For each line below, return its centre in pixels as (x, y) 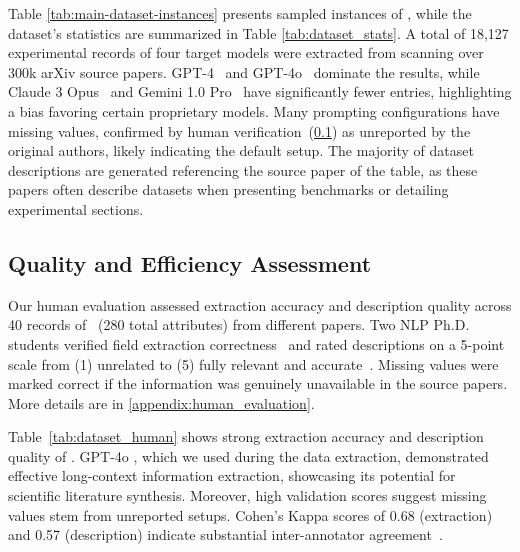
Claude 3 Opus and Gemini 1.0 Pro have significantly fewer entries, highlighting (260, 91)
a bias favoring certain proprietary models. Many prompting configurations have (254, 110)
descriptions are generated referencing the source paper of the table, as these (243, 169)
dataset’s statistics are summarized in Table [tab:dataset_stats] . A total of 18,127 (258, 32)
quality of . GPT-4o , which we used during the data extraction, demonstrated (248, 455)
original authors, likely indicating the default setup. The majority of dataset (241, 150)
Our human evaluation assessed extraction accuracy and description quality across (260, 304)
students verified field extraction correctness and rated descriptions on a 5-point (256, 343)
